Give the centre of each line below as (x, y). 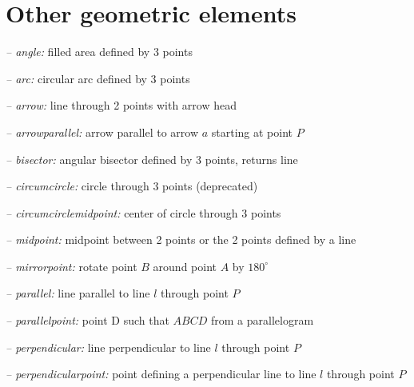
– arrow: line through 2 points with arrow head (121, 105)
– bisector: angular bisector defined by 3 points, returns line (152, 159)
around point (185, 266)
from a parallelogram (263, 320)
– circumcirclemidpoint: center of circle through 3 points (143, 212)
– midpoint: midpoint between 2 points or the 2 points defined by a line (181, 239)
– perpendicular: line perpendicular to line (108, 347)
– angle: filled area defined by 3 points (99, 52)
